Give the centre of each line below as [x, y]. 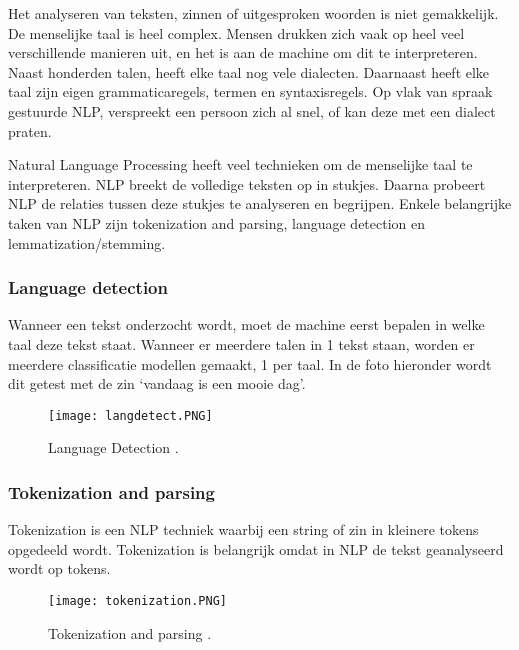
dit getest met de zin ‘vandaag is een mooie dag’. [157, 383]
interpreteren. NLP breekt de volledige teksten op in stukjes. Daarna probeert [247, 183]
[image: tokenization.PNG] [137, 600]
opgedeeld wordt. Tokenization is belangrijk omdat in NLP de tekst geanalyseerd [256, 548]
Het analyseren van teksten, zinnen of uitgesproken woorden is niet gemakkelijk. [253, 13]
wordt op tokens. [59, 568]
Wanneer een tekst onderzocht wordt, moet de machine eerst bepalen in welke [246, 324]
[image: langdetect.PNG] [130, 415]
